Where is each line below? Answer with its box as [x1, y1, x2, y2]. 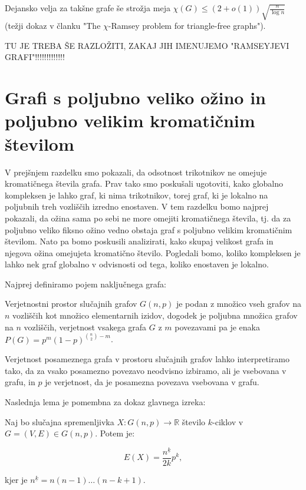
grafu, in [5, 376, 35, 388]
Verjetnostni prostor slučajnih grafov [5, 297, 137, 310]
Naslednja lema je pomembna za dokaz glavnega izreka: [5, 396, 206, 408]
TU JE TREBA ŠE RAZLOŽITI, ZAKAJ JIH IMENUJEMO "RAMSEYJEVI [5, 39, 289, 51]
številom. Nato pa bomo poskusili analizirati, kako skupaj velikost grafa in [5, 235, 274, 247]
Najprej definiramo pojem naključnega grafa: [5, 277, 166, 290]
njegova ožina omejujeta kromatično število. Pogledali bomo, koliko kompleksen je [5, 246, 301, 259]
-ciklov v [212, 415, 244, 428]
